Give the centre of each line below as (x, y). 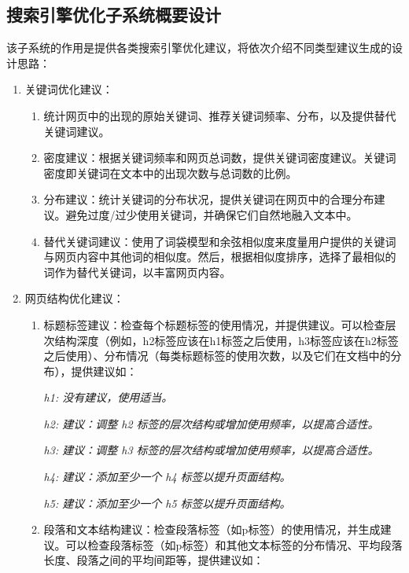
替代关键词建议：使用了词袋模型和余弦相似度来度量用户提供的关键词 (220, 241)
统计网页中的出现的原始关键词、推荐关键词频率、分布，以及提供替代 (220, 115)
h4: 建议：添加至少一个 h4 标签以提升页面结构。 (167, 477)
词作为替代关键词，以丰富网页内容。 (137, 272)
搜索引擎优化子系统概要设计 (114, 15)
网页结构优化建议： (74, 298)
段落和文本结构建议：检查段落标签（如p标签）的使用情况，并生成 (212, 529)
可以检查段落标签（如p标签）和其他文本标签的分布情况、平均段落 (234, 544)
